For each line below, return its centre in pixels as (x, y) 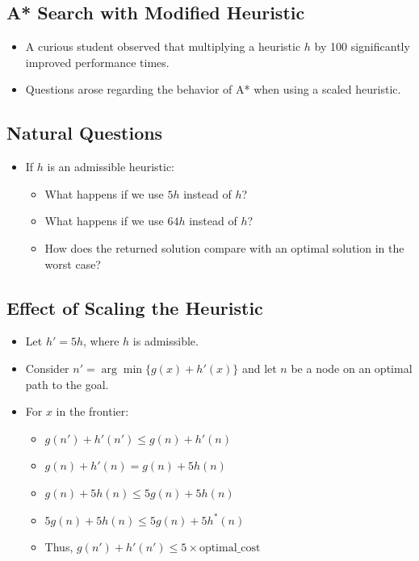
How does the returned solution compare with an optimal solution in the (224, 247)
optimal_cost (230, 548)
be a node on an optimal (352, 368)
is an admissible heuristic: (111, 167)
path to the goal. (67, 384)
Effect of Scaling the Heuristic (135, 307)
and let (259, 368)
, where (101, 341)
